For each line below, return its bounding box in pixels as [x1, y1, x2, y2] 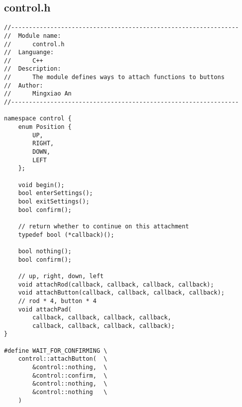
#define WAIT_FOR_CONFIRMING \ [4, 347, 107, 354]
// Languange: [4, 49, 54, 56]
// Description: [4, 65, 61, 73]
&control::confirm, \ [32, 372, 107, 379]
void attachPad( [18, 305, 72, 313]
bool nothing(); [18, 247, 72, 255]
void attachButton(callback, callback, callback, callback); [18, 289, 225, 297]
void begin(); [18, 181, 65, 189]
